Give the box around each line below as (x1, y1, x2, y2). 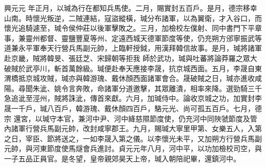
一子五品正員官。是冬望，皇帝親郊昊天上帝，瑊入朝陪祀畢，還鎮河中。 (4, 153, 240, 163)
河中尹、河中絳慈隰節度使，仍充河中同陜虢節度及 (85, 113, 250, 123)
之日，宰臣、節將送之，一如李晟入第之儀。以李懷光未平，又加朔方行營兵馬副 (4, 133, 262, 143)
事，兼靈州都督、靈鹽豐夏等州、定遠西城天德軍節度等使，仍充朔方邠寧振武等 (4, 32, 262, 43)
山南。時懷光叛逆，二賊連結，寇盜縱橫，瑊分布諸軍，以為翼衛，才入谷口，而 (4, 12, 262, 23)
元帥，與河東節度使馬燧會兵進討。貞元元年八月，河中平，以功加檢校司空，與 (4, 143, 262, 154)
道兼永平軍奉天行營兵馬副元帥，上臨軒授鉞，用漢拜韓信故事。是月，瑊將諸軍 (4, 43, 262, 53)
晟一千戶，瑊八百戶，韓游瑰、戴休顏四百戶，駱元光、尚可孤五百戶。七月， (4, 102, 255, 113)
